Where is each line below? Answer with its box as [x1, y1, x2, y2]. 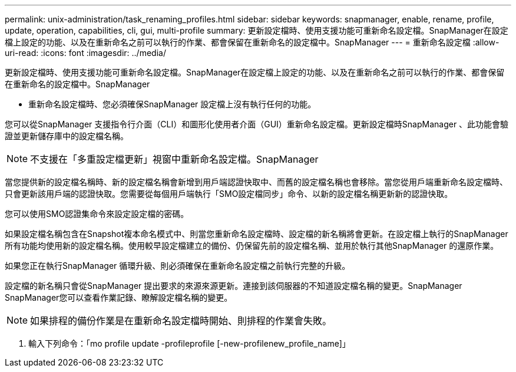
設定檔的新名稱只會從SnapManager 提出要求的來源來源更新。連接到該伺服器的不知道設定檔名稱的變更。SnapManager [5, 281, 462, 291]
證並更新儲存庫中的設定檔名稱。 [5, 131, 128, 141]
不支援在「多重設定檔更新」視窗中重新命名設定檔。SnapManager [30, 153, 319, 165]
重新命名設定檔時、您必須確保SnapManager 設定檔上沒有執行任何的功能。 [28, 99, 316, 109]
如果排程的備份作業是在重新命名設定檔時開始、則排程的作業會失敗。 [30, 315, 332, 327]
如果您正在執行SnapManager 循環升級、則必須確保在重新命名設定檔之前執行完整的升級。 [5, 261, 350, 271]
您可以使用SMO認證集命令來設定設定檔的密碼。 [5, 209, 189, 219]
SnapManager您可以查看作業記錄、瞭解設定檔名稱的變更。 [5, 292, 233, 302]
